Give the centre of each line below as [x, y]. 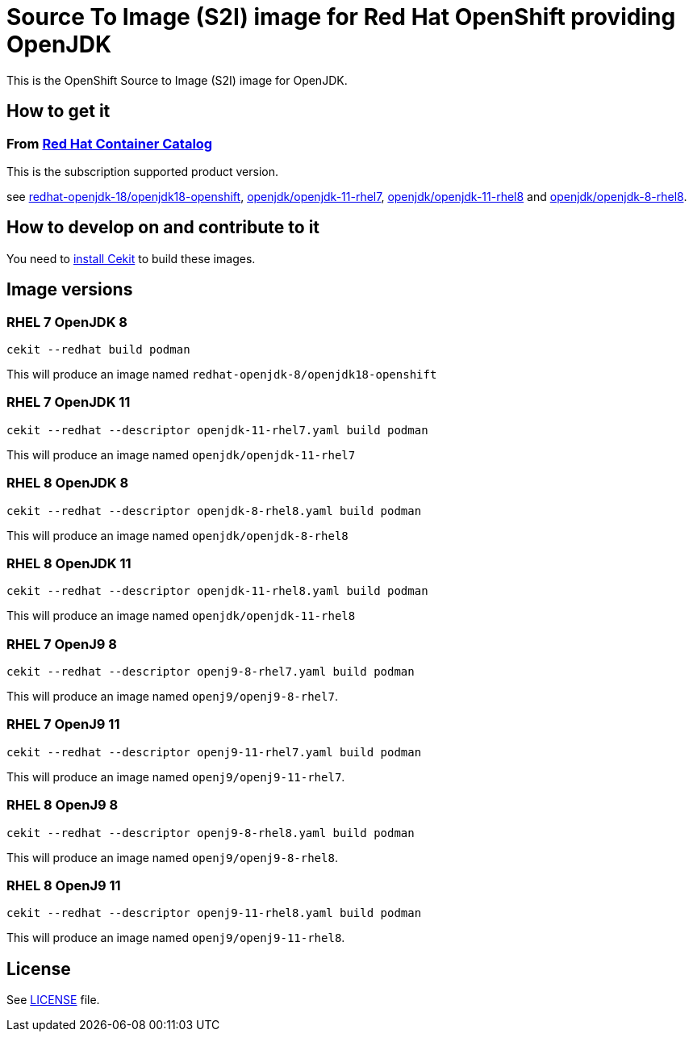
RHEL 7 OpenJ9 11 [63, 724]
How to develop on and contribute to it [163, 228]
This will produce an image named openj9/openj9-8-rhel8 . [172, 857]
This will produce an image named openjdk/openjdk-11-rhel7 [181, 454]
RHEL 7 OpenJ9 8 [62, 644]
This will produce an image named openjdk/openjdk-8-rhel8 [177, 535]
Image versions [70, 290]
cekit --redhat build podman [98, 350]
